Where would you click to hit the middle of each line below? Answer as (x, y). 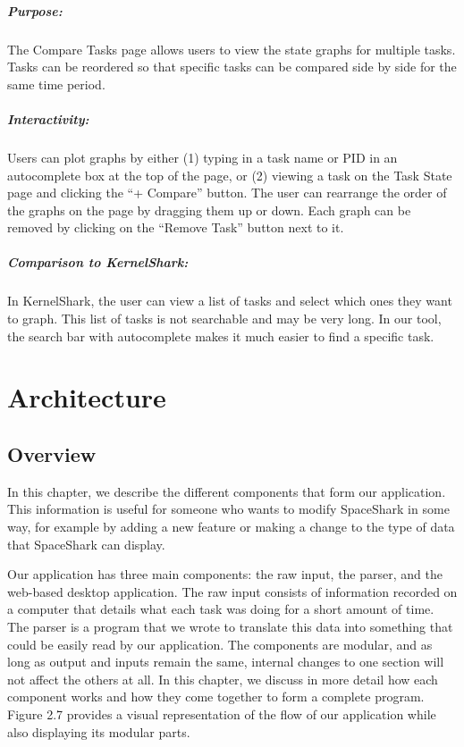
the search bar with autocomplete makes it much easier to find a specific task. (221, 336)
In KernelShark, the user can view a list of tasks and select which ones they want (230, 301)
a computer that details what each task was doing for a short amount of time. (221, 609)
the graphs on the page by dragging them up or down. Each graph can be (209, 210)
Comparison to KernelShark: (98, 262)
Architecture (87, 397)
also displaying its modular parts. (99, 731)
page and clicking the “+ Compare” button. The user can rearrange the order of (227, 193)
